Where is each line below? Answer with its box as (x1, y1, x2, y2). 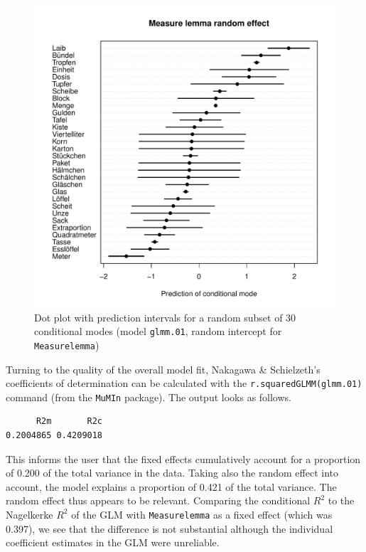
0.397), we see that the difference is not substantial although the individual (6, 521, 333, 536)
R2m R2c (36, 416, 103, 427)
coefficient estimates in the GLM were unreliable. (6, 535, 220, 550)
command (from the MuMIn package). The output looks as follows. (6, 389, 291, 404)
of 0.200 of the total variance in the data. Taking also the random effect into (6, 465, 338, 480)
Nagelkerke (6, 506, 53, 521)
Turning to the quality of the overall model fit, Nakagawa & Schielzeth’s (6, 361, 321, 376)
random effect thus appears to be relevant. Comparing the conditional (6, 493, 311, 508)
